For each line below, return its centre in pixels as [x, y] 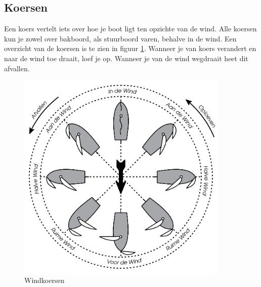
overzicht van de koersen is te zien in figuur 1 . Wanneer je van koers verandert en [130, 48]
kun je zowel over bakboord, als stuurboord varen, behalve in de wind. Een [120, 38]
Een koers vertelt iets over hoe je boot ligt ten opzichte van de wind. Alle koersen [130, 29]
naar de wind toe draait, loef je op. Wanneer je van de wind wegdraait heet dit [126, 58]
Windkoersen [45, 280]
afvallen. [17, 68]
